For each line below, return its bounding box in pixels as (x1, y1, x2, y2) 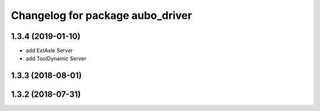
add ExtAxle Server (25, 47, 73, 54)
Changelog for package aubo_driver (11, 9, 193, 22)
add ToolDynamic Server (25, 55, 87, 62)
